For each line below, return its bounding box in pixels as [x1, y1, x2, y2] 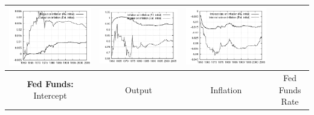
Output [124, 83, 153, 96]
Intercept [33, 89, 67, 102]
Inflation [210, 83, 242, 96]
